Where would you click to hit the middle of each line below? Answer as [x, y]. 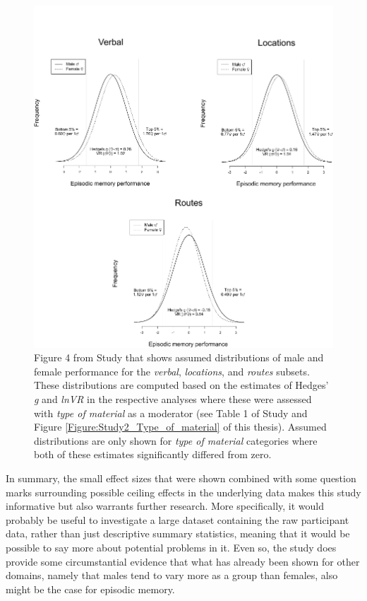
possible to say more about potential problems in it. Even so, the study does [171, 547]
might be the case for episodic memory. [90, 589]
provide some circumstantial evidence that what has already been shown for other [183, 561]
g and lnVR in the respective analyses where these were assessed [173, 399]
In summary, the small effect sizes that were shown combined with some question [181, 478]
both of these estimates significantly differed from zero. [153, 454]
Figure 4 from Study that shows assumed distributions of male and [179, 357]
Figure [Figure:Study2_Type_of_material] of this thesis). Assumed [180, 427]
